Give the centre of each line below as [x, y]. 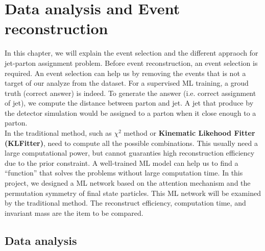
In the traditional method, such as [58, 133]
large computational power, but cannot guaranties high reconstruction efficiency [130, 153]
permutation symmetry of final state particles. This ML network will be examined [133, 193]
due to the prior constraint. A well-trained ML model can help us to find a [122, 162]
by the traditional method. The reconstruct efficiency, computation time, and [125, 203]
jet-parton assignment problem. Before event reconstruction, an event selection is [131, 62]
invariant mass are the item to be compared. [74, 212]
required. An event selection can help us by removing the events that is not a [125, 73]
